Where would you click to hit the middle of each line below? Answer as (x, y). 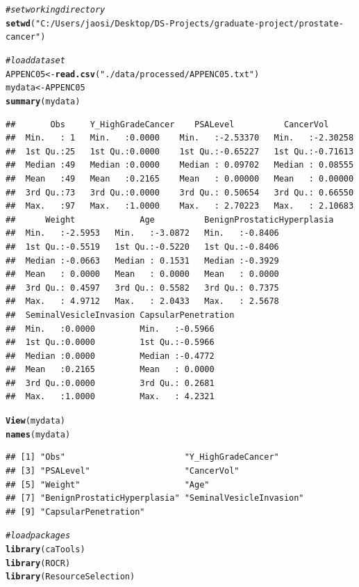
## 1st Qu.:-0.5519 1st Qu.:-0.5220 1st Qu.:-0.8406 (142, 247)
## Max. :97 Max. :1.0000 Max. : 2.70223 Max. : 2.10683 (180, 206)
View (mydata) (35, 421)
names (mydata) (38, 434)
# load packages (38, 536)
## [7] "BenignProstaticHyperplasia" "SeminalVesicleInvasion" (155, 498)
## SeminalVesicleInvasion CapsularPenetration (120, 315)
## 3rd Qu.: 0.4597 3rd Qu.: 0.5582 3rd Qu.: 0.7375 (142, 288)
